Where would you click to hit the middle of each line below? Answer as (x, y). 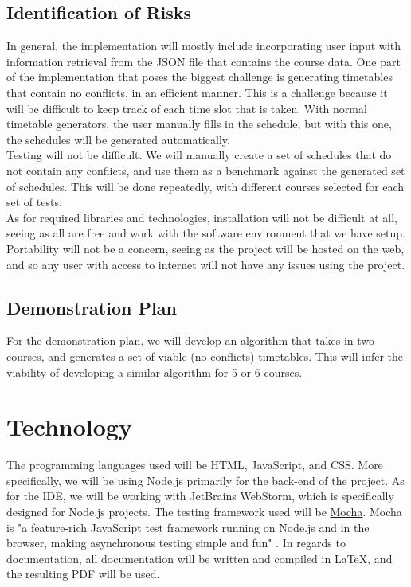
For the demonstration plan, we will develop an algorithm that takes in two (191, 340)
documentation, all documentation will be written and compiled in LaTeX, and (200, 558)
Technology (69, 427)
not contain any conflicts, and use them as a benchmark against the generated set (206, 170)
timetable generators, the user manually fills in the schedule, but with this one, (199, 124)
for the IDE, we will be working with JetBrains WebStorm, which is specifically (200, 496)
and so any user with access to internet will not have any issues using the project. (206, 264)
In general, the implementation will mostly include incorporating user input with (204, 46)
